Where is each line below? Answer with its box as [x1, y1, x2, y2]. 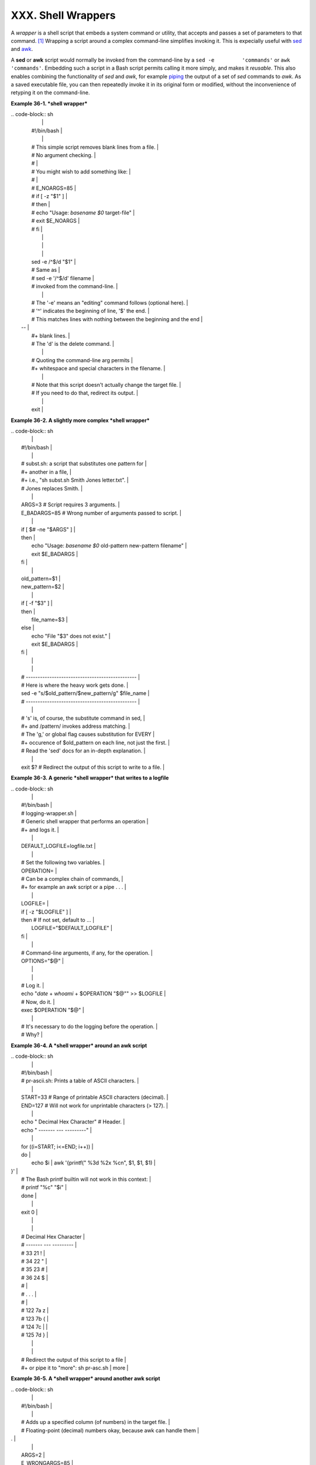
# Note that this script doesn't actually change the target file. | [31, 381, 181, 388]
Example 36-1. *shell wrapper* [11, 100, 88, 107]
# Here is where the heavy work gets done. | [21, 682, 129, 689]
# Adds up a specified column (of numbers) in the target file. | [21, 1419, 170, 1426]
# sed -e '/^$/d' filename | [31, 274, 95, 281]
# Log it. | [21, 982, 44, 989]
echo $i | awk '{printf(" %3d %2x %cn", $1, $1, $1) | [31, 1159, 156, 1166]
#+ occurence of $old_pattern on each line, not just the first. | [21, 739, 170, 746]
